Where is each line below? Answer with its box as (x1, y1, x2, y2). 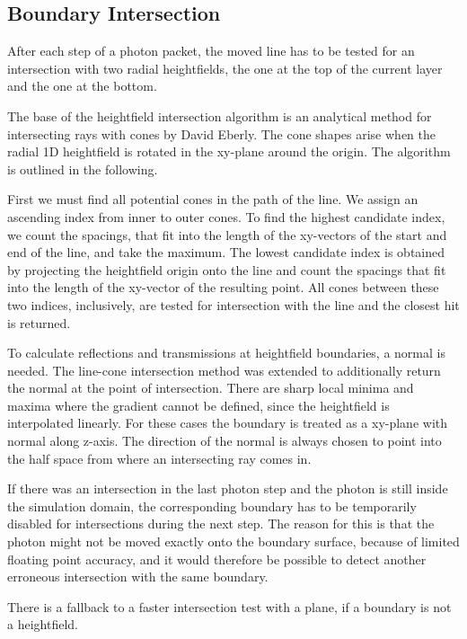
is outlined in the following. (7, 159, 158, 178)
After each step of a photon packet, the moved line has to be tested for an (7, 41, 415, 60)
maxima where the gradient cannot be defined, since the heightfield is (7, 395, 390, 414)
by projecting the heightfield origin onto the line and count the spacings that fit (7, 260, 446, 279)
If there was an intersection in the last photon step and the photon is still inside (7, 479, 448, 498)
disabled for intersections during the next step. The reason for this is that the (7, 514, 435, 533)
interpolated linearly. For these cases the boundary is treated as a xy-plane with (7, 413, 448, 432)
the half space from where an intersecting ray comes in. (7, 448, 312, 467)
